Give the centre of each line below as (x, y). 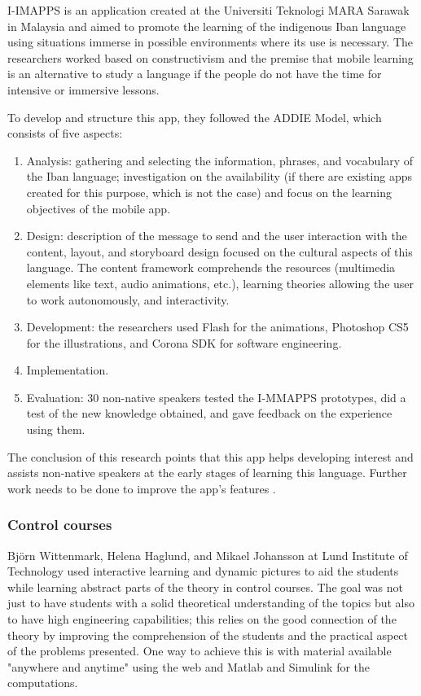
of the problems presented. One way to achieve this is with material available (200, 651)
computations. (43, 683)
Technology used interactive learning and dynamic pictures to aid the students (203, 571)
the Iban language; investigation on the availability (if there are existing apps (219, 176)
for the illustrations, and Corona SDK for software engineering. (184, 342)
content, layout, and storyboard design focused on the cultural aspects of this (219, 251)
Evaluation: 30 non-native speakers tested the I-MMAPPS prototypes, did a (216, 397)
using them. (56, 429)
